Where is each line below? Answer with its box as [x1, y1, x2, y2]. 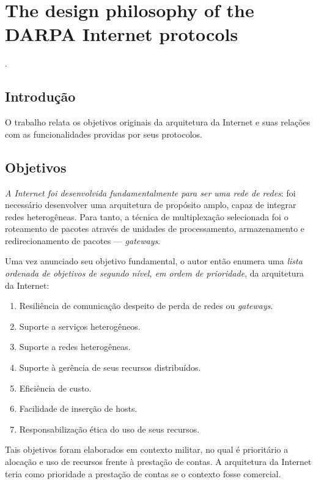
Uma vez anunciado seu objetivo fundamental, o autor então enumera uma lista [5, 255, 303, 267]
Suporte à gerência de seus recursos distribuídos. [19, 361, 201, 374]
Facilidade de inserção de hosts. [19, 402, 138, 415]
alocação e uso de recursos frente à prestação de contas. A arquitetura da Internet [5, 455, 312, 467]
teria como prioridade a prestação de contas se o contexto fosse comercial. [5, 467, 281, 480]
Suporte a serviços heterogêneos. [19, 319, 141, 332]
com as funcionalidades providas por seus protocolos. [5, 127, 202, 140]
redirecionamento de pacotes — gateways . [5, 234, 161, 247]
